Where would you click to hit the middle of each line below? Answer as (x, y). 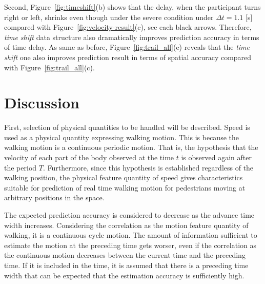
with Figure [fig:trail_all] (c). (49, 67)
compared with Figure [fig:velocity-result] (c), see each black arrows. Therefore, (128, 27)
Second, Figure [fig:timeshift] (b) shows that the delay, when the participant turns (132, 7)
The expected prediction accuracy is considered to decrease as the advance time (129, 215)
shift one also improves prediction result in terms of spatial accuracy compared (128, 57)
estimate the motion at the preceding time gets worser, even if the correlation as (130, 245)
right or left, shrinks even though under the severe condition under (109, 17)
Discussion (42, 102)
